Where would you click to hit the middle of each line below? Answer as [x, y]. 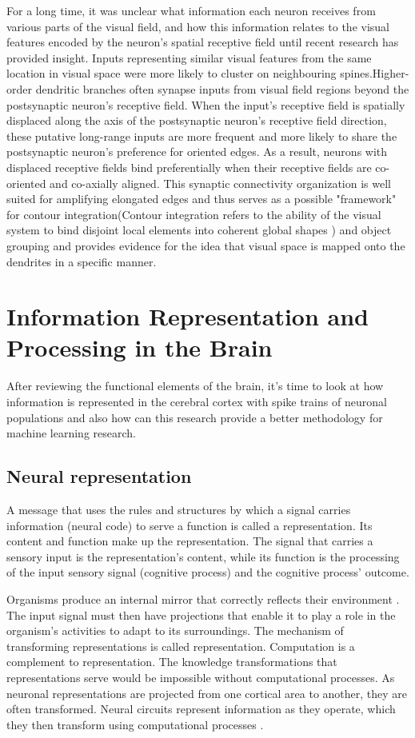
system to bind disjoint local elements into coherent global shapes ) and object [199, 230]
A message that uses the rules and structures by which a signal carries [179, 509]
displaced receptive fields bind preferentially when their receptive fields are [189, 167]
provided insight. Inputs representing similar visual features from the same [189, 57]
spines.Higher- [375, 73]
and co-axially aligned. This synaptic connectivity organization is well [220, 183]
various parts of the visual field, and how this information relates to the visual [198, 26]
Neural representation [99, 476]
